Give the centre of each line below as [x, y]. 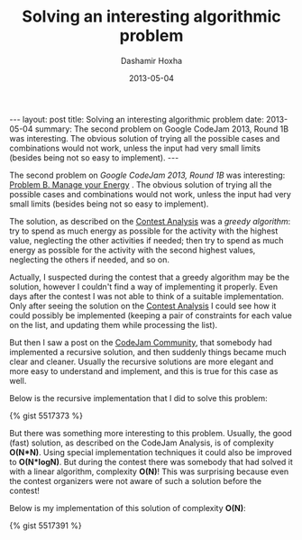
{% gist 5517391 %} [46, 526]
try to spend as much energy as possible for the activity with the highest [144, 231]
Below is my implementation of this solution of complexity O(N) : [128, 508]
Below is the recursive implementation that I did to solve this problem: [138, 398]
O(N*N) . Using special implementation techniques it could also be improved [151, 452]
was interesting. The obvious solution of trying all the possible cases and [145, 138]
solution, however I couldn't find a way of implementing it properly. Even [143, 287]
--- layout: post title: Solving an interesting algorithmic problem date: [137, 119]
